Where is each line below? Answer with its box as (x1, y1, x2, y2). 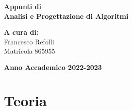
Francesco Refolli (4, 36, 54, 46)
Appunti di (4, 1, 41, 11)
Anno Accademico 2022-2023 (4, 62, 102, 72)
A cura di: (4, 27, 39, 37)
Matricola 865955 (4, 46, 55, 56)
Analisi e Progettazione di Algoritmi (4, 11, 129, 21)
